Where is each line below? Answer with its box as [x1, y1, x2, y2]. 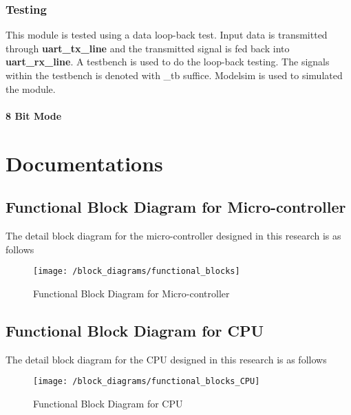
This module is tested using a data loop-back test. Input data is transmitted [6, 28, 328, 42]
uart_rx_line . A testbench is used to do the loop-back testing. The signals [6, 54, 330, 69]
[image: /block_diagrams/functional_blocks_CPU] [33, 376, 260, 387]
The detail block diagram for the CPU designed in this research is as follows [6, 352, 327, 366]
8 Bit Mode [6, 108, 62, 123]
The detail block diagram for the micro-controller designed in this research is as [6, 228, 341, 242]
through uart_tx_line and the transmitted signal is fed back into [6, 41, 290, 55]
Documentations [6, 149, 163, 177]
